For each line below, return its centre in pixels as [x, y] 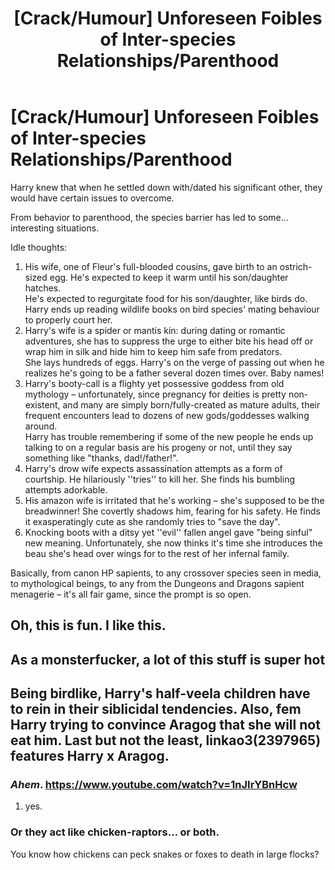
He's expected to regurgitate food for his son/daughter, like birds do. [166, 298]
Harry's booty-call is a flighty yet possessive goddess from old [154, 383]
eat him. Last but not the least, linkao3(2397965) [166, 740]
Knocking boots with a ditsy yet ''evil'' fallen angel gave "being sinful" [168, 532]
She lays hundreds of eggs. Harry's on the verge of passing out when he [174, 362]
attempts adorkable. [66, 489]
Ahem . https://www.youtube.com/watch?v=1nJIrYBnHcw [154, 785]
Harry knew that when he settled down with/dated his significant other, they [166, 187]
